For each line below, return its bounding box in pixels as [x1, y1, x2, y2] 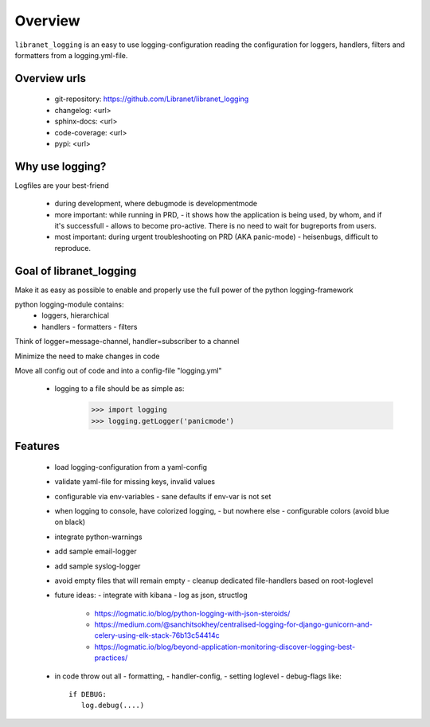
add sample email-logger [54, 546, 137, 557]
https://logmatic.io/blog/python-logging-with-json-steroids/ [94, 608, 291, 618]
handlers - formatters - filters [41, 322, 138, 331]
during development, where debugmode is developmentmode [54, 199, 258, 209]
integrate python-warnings [54, 532, 143, 541]
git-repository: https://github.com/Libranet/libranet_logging [54, 94, 249, 104]
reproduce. [54, 243, 92, 252]
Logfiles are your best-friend [14, 180, 109, 190]
